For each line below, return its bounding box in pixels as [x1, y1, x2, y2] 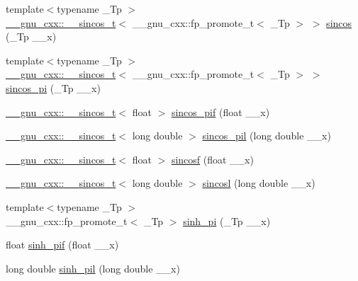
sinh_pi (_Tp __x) [183, 213, 271, 228]
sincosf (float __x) [171, 151, 254, 166]
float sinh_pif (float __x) [6, 237, 119, 252]
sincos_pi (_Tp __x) [6, 80, 101, 95]
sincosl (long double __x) [202, 176, 315, 190]
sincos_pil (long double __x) [202, 128, 331, 143]
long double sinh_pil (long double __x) [6, 260, 180, 275]
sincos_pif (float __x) [171, 104, 270, 119]
